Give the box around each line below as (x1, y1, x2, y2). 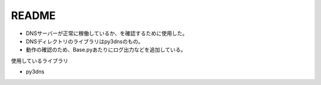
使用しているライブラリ (11, 57, 68, 64)
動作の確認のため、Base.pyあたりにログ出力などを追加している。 (26, 46, 187, 53)
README (11, 9, 56, 22)
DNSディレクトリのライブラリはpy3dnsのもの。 (26, 37, 144, 45)
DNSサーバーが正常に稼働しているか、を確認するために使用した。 (26, 30, 188, 37)
